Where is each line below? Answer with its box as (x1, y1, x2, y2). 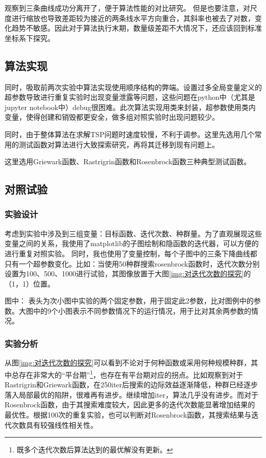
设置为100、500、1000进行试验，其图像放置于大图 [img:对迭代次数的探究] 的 (5, 268, 251, 279)
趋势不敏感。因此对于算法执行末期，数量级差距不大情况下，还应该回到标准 (11, 23, 262, 33)
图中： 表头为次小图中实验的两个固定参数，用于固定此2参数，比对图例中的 (5, 295, 254, 306)
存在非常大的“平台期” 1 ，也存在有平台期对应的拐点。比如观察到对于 (18, 367, 244, 380)
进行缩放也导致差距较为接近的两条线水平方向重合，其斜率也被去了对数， (11, 12, 255, 23)
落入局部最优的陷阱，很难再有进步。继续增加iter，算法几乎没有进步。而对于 (5, 389, 259, 400)
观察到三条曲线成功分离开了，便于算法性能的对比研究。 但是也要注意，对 (5, 3, 250, 13)
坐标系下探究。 (5, 32, 55, 43)
